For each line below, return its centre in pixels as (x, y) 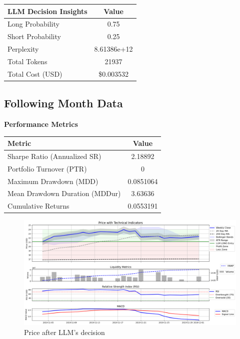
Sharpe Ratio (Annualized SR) (54, 156)
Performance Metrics (41, 124)
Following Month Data (63, 103)
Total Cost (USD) (35, 73)
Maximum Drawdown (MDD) (53, 181)
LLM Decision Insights (47, 11)
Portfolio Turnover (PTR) (47, 168)
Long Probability (33, 24)
